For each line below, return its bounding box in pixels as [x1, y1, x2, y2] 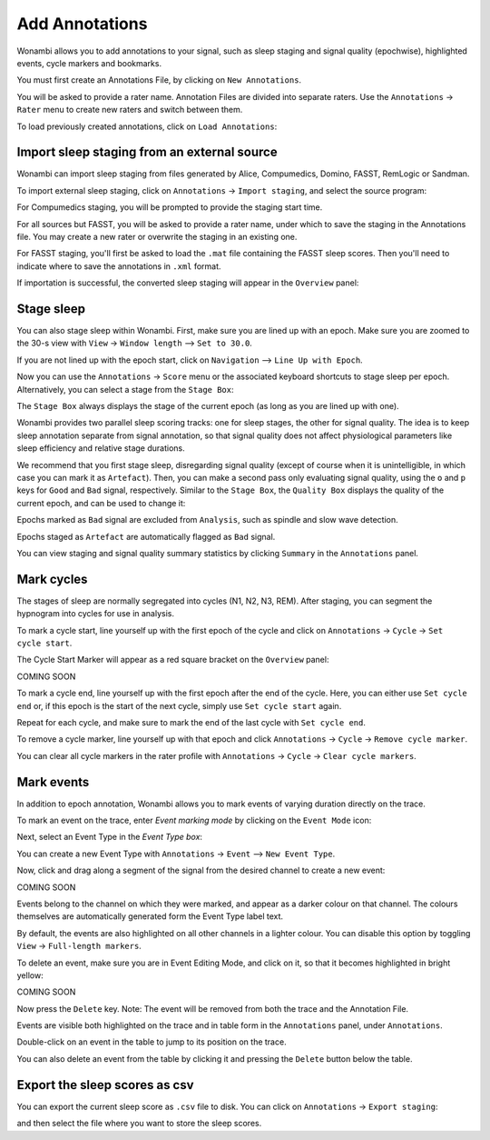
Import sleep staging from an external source [16, 145, 278, 160]
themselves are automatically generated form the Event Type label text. [16, 911, 284, 922]
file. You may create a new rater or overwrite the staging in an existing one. [16, 231, 298, 242]
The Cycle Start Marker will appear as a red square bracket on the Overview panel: [16, 655, 329, 665]
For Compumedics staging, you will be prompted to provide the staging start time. [16, 202, 323, 213]
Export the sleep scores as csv [16, 1077, 194, 1093]
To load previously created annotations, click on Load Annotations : [16, 121, 278, 132]
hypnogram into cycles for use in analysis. [16, 608, 174, 619]
